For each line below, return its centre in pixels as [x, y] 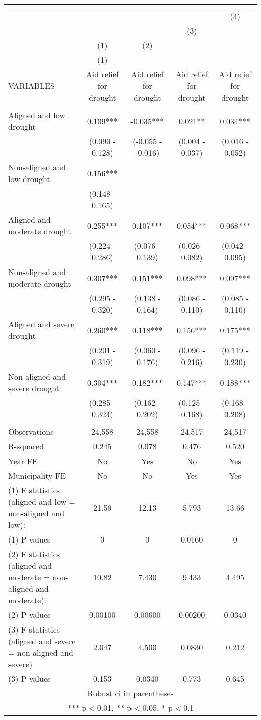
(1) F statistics [34, 490]
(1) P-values [29, 539]
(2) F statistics [34, 554]
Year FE [23, 461]
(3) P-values [29, 679]
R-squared [26, 446]
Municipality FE [37, 475]
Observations [31, 432]
